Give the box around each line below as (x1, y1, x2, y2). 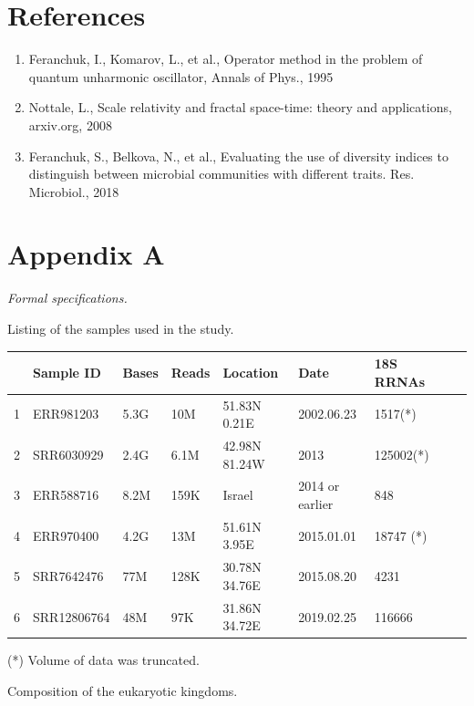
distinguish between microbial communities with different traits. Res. (28, 164, 415, 183)
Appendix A (7, 235, 165, 273)
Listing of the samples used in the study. (7, 319, 234, 337)
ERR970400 (33, 525, 99, 545)
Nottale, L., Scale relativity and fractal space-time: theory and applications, (28, 98, 452, 117)
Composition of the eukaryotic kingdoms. (7, 681, 238, 700)
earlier (298, 494, 334, 513)
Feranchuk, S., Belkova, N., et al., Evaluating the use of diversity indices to (28, 146, 448, 165)
